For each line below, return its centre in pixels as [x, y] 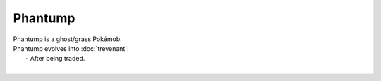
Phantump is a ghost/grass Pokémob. [68, 39]
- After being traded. [55, 59]
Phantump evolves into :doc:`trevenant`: [71, 48]
